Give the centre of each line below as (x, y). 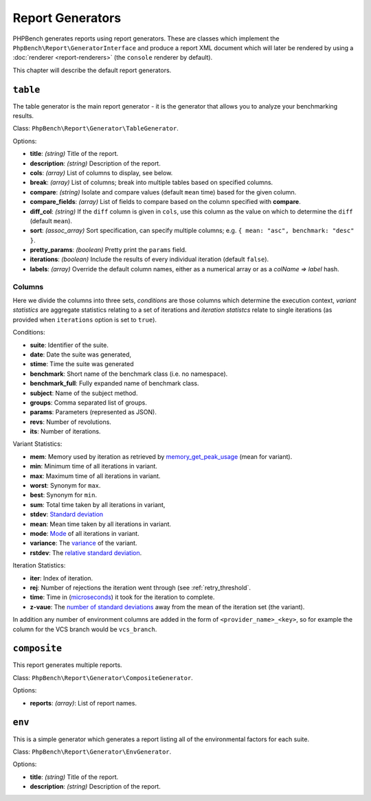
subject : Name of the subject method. (84, 393)
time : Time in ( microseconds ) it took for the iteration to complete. (122, 597)
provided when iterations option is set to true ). (85, 319)
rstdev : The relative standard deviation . (86, 552)
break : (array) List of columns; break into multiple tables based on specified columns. (151, 183)
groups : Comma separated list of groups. (88, 403)
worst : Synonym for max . (65, 486)
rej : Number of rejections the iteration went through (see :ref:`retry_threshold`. (140, 587)
